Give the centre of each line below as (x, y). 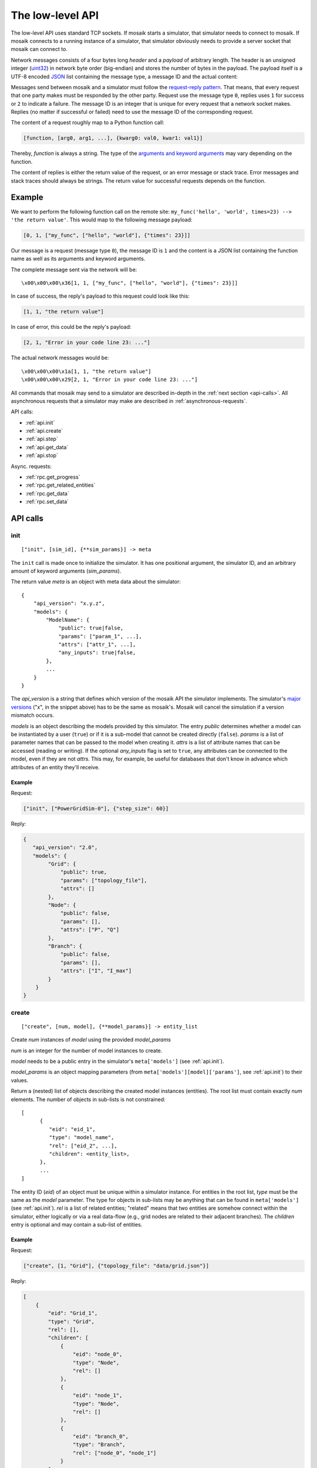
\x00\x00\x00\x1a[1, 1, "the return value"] (87, 371)
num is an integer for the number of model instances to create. (87, 1051)
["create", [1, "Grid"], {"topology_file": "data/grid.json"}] (116, 1266)
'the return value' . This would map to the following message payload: (102, 220)
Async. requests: (31, 466)
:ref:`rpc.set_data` (47, 501)
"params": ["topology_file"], (104, 880)
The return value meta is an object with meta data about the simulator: (96, 582)
